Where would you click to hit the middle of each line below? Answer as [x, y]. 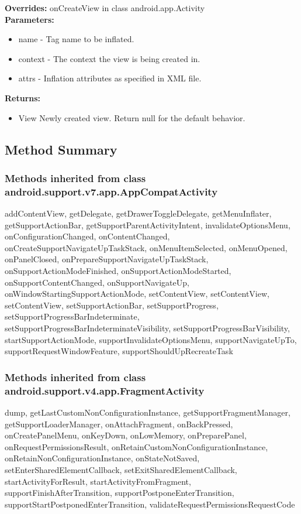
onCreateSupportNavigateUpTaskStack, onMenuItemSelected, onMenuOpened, [146, 247]
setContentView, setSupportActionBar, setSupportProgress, [112, 305]
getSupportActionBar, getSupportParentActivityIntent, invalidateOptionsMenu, [148, 225]
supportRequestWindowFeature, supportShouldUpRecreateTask [119, 351]
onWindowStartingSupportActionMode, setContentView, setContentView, [137, 294]
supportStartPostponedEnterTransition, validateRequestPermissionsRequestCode [150, 504]
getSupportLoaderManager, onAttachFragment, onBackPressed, [119, 424]
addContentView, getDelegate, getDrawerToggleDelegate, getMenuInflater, [138, 213]
